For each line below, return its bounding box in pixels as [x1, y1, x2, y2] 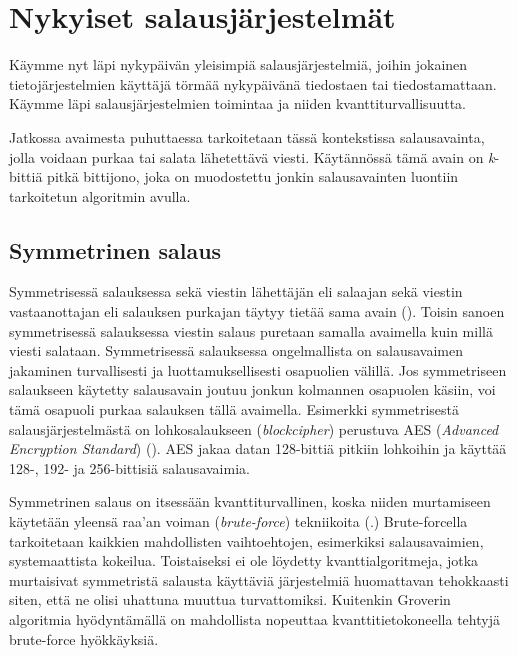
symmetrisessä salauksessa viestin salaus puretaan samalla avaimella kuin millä [9, 320, 493, 341]
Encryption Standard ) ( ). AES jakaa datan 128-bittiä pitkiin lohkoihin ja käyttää [9, 438, 507, 459]
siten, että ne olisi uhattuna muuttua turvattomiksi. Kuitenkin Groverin [9, 589, 451, 610]
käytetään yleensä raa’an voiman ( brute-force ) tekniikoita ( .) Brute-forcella [9, 511, 468, 532]
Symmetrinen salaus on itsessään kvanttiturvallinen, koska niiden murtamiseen [9, 491, 491, 512]
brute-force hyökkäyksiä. [9, 628, 159, 649]
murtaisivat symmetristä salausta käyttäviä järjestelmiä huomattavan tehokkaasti [9, 569, 509, 590]
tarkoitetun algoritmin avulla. [9, 185, 191, 206]
